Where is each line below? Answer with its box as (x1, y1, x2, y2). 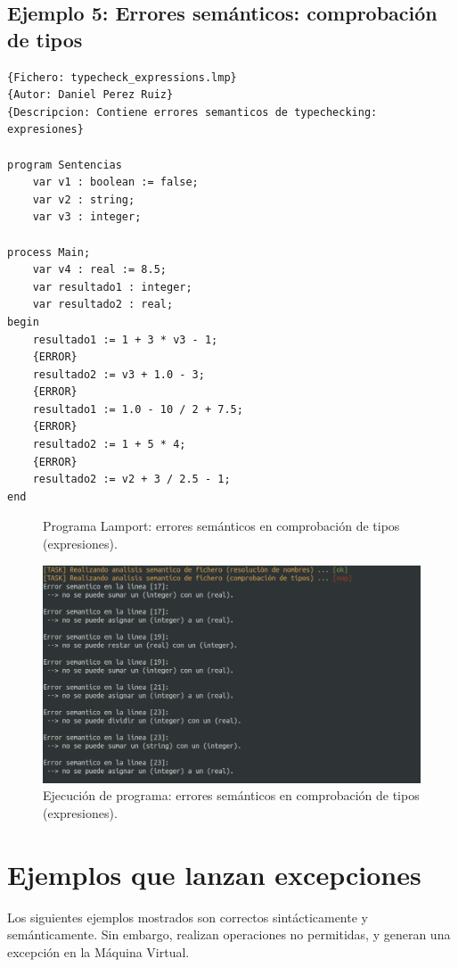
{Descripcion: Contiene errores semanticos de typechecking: (7, 105, 378, 119)
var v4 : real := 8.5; (32, 263, 167, 277)
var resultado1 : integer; (32, 280, 192, 293)
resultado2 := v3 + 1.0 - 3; (32, 368, 205, 381)
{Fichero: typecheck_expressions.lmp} (7, 70, 237, 84)
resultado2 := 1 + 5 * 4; (32, 438, 186, 451)
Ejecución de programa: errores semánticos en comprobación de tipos (43, 786, 420, 805)
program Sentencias (7, 158, 122, 171)
